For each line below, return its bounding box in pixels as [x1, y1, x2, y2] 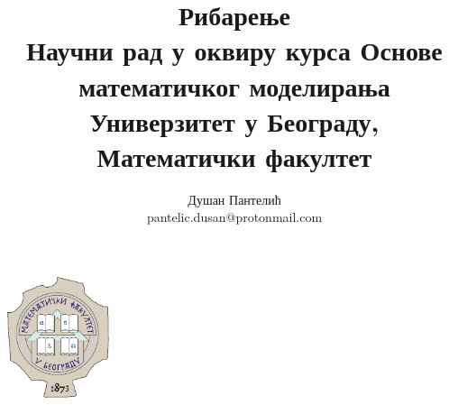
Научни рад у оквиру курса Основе [26, 32, 443, 69]
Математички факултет [96, 137, 372, 174]
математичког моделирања [78, 67, 390, 104]
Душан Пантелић [188, 189, 281, 208]
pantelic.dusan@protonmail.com [146, 207, 323, 226]
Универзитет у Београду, [89, 102, 380, 139]
